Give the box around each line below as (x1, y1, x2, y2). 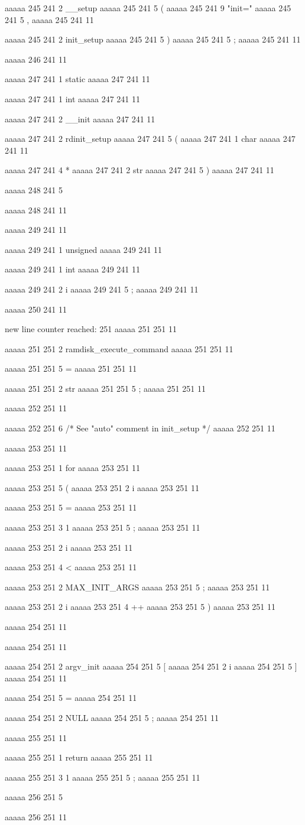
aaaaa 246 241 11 (5, 53, 67, 65)
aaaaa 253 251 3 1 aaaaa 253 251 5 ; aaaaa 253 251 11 (5, 521, 200, 534)
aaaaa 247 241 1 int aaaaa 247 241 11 (5, 92, 141, 105)
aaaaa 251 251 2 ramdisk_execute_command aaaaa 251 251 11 (5, 342, 233, 355)
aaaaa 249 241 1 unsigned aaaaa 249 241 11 (5, 243, 163, 255)
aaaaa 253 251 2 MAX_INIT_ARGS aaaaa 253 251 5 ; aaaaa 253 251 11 (5, 580, 270, 593)
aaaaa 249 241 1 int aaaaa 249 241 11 (5, 263, 141, 275)
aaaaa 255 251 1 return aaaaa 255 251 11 (5, 751, 153, 764)
